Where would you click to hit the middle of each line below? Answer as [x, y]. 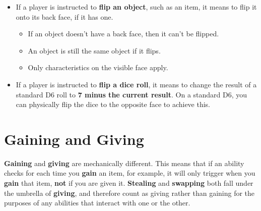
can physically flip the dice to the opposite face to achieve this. [113, 104]
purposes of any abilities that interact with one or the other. [97, 203]
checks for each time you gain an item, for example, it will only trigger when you [130, 173]
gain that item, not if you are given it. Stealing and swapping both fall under [129, 183]
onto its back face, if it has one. [64, 16]
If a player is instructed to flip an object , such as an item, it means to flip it [136, 7]
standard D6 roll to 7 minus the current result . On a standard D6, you [132, 94]
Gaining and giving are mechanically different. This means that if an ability [124, 163]
